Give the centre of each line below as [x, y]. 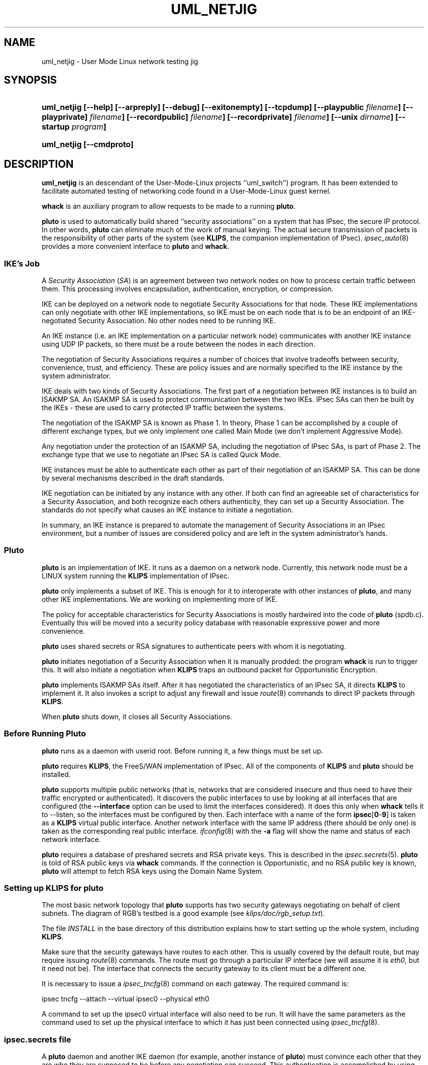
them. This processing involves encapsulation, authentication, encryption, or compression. [188, 289]
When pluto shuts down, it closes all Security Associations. [137, 716]
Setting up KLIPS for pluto [54, 888]
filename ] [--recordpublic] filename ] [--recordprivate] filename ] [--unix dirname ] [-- [247, 117]
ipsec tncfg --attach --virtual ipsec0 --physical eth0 [126, 999]
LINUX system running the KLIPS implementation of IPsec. [136, 576]
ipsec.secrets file [38, 1039]
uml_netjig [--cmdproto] [88, 144]
